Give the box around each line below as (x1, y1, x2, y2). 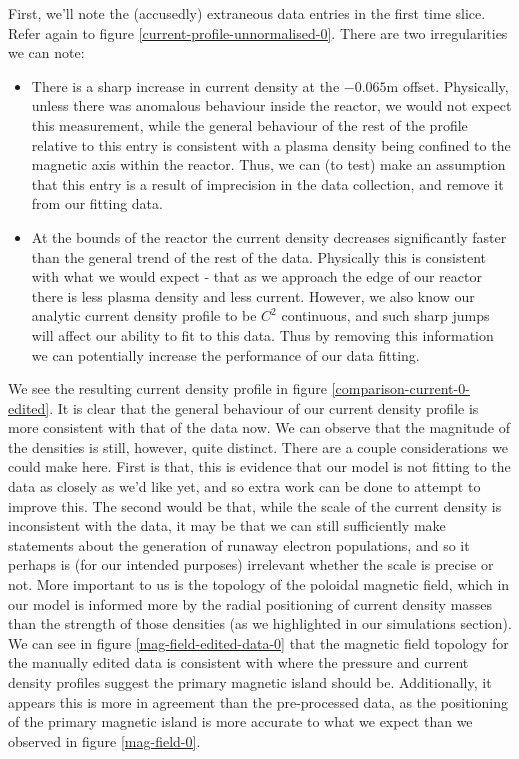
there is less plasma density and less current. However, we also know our (31, 285, 475, 306)
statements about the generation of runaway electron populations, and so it (8, 534, 470, 555)
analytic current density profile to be (31, 305, 257, 326)
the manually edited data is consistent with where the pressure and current (8, 652, 469, 673)
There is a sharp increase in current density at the (31, 75, 340, 96)
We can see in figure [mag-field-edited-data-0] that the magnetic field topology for (8, 632, 509, 653)
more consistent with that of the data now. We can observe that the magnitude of (8, 417, 510, 438)
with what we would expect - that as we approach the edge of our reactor (31, 266, 482, 287)
